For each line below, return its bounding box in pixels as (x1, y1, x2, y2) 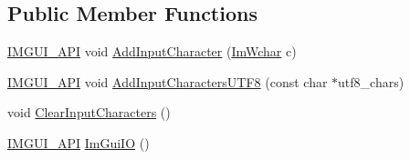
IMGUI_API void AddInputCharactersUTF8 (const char (7, 72, 328, 91)
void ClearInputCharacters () (7, 103, 171, 122)
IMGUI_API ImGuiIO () (7, 133, 150, 152)
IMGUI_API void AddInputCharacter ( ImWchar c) (7, 42, 297, 61)
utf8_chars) (338, 72, 405, 91)
